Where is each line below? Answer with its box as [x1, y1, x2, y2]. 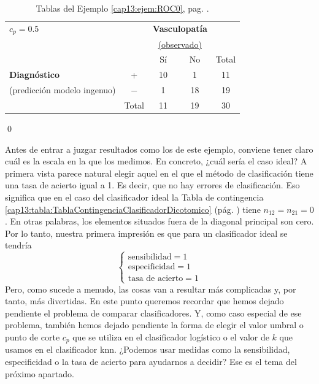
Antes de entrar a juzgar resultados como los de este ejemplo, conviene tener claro [5, 142, 313, 155]
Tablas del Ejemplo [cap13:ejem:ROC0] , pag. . [36, 2, 209, 14]
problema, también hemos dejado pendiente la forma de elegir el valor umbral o [5, 318, 304, 331]
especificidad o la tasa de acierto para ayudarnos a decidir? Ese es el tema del [5, 355, 297, 367]
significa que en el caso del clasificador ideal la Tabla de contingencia [5, 190, 264, 203]
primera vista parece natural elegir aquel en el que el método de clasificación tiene [5, 166, 313, 179]
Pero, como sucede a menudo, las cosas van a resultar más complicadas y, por [5, 282, 296, 295]
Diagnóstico [9, 68, 60, 81]
